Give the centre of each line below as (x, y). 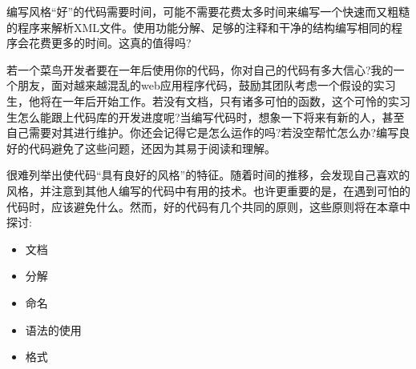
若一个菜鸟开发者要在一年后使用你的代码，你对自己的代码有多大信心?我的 (200, 69)
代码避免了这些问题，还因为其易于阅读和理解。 (152, 148)
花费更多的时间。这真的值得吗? (110, 43)
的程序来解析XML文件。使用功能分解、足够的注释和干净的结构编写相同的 (199, 27)
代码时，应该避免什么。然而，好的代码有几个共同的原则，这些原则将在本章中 (208, 206)
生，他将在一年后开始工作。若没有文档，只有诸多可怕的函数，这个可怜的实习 (208, 100)
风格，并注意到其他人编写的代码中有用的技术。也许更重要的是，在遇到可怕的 (208, 190)
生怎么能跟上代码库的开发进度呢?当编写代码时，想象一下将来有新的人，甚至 (206, 116)
